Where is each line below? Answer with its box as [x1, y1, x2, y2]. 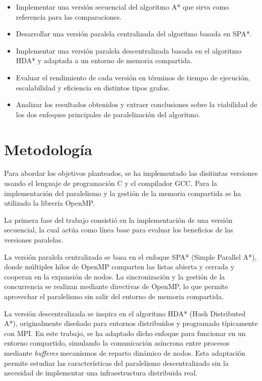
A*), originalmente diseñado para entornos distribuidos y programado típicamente [4, 318, 258, 328]
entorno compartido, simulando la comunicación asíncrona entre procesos [4, 338, 230, 348]
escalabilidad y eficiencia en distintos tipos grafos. [16, 82, 170, 92]
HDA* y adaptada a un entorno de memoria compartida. [16, 55, 192, 66]
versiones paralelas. [4, 234, 63, 245]
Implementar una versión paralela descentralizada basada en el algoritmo [16, 45, 242, 56]
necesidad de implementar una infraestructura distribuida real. [4, 367, 198, 378]
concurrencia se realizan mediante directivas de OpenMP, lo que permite [4, 281, 228, 292]
